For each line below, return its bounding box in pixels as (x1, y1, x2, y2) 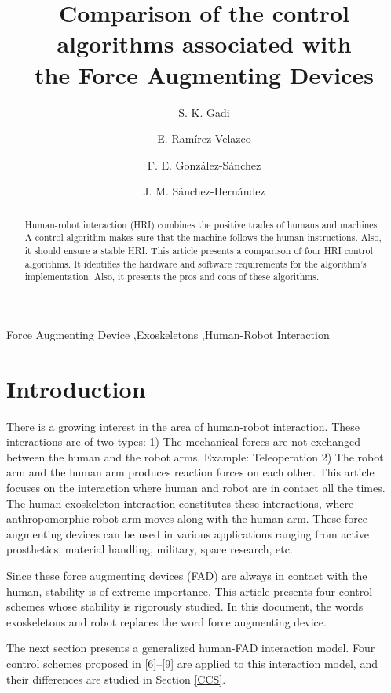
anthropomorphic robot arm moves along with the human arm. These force (6, 510, 368, 527)
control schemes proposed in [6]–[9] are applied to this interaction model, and (6, 655, 378, 671)
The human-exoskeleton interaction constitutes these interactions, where (6, 494, 354, 511)
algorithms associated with (57, 27, 352, 60)
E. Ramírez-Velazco (157, 130, 251, 147)
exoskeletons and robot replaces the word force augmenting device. (6, 613, 327, 629)
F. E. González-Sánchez (147, 156, 261, 173)
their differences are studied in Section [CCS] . (6, 670, 226, 687)
